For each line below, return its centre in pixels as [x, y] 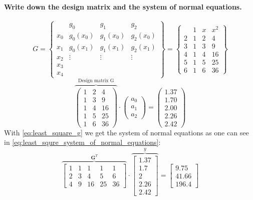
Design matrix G [96, 80]
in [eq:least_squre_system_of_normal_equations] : [82, 142]
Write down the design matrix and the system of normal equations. [123, 6]
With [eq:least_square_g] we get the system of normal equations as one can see [126, 132]
